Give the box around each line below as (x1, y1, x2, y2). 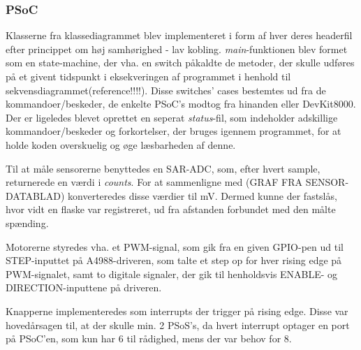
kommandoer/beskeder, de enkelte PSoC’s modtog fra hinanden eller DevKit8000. (6, 96, 356, 111)
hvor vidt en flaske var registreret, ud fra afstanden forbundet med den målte (6, 202, 336, 217)
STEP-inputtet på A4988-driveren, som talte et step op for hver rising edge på (6, 253, 342, 268)
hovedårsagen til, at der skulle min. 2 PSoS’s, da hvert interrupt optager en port (6, 317, 350, 332)
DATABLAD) (6, 188, 65, 203)
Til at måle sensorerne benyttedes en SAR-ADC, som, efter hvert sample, (6, 161, 321, 175)
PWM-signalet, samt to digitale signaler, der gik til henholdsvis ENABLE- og (6, 266, 338, 281)
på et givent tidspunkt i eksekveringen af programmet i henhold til (6, 69, 291, 83)
